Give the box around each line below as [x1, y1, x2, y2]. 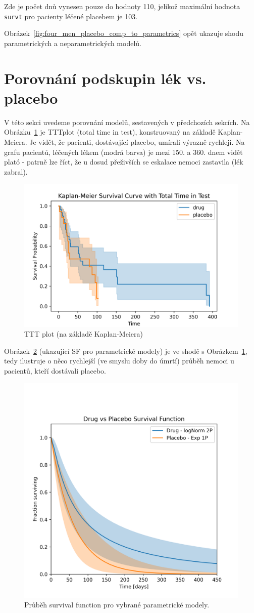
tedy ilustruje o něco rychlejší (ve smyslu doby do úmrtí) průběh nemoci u [4, 355, 234, 366]
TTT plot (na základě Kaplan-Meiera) [24, 329, 143, 339]
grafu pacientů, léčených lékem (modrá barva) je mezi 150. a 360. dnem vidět [4, 146, 243, 157]
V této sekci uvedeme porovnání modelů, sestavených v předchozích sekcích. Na [4, 116, 250, 127]
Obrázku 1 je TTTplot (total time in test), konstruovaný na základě [4, 127, 216, 137]
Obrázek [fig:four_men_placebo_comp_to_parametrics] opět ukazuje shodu [4, 28, 244, 38]
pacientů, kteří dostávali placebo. [4, 365, 106, 376]
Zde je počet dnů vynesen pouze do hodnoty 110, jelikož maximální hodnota [4, 1, 240, 11]
